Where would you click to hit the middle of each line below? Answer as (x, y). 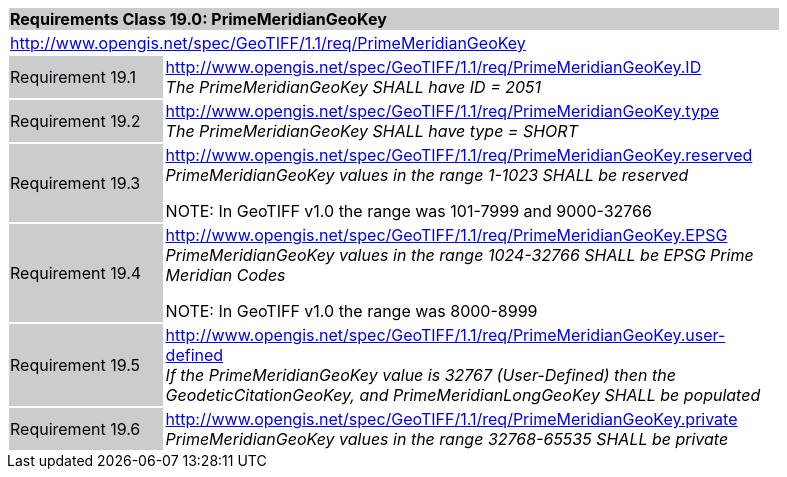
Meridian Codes (225, 275)
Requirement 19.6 (75, 429)
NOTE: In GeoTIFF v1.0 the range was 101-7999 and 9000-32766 (408, 211)
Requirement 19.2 (75, 121)
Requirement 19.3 (75, 183)
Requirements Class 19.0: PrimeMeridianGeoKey (198, 19)
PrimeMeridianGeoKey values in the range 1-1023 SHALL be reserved (427, 175)
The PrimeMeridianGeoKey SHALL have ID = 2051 (353, 87)
